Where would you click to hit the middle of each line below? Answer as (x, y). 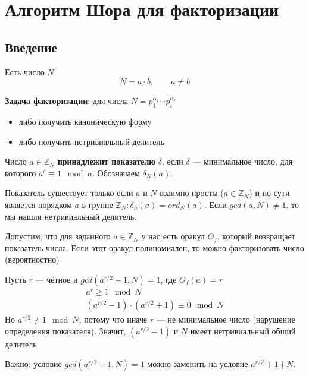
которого (21, 173)
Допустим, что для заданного (58, 236)
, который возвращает (256, 236)
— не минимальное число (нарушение (226, 319)
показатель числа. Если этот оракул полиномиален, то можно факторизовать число (154, 247)
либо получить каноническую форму (85, 121)
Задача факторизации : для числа (67, 101)
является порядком (38, 204)
